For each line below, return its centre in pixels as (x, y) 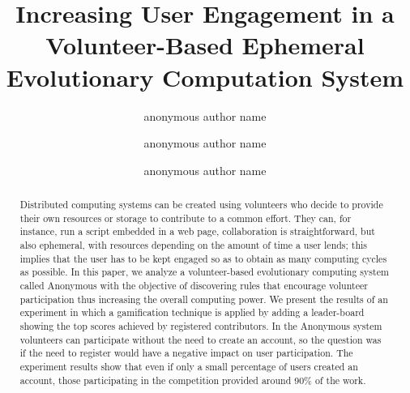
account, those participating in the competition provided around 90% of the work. (193, 380)
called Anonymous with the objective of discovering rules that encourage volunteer (194, 286)
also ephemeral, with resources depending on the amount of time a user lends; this (194, 245)
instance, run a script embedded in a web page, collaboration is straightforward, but (197, 231)
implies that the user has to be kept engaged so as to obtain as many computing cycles (203, 258)
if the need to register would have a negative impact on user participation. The (186, 353)
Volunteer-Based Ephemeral (205, 45)
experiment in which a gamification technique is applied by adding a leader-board (192, 312)
